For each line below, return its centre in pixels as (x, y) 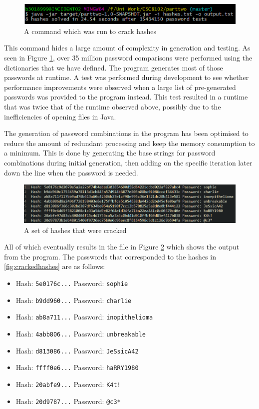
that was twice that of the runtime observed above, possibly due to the (113, 107)
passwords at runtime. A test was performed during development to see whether (127, 77)
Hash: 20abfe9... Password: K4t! (68, 384)
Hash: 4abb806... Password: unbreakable (81, 333)
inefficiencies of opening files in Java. (60, 116)
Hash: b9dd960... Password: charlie (74, 300)
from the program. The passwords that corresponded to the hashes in (110, 256)
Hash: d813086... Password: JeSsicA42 (77, 350)
